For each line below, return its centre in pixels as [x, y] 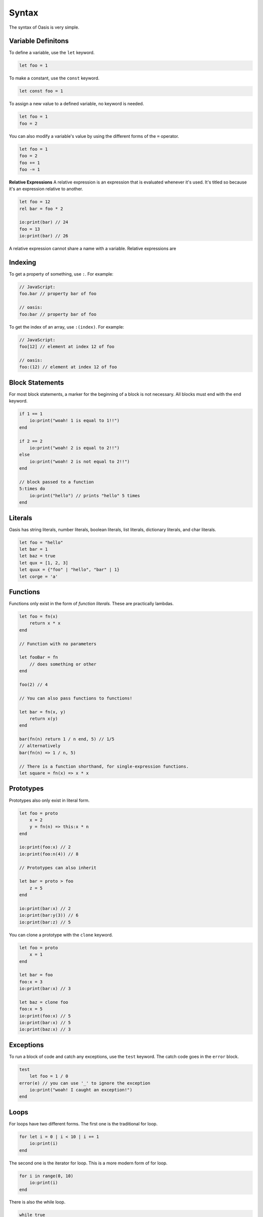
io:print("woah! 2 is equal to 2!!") [75, 448]
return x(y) [44, 719]
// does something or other [63, 664]
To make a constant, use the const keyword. [54, 78]
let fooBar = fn [39, 657]
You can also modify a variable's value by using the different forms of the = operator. [94, 136]
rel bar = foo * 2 [41, 209]
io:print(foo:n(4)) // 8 [49, 854]
